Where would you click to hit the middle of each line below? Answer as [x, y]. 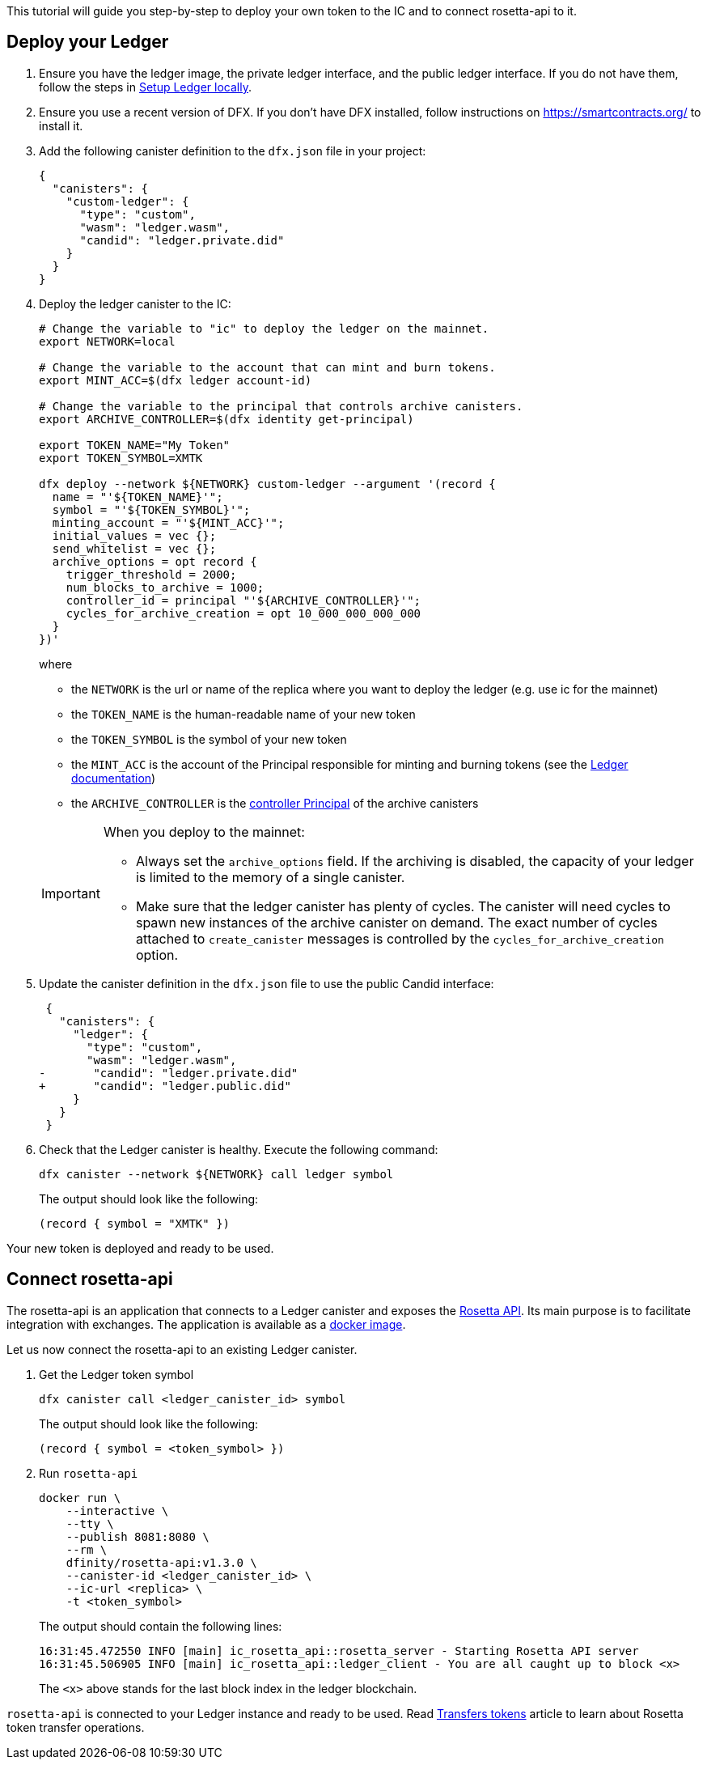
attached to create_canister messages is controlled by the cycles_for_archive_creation [400, 938]
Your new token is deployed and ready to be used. [140, 1248]
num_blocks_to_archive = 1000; [165, 587]
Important [71, 893]
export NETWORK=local [107, 341]
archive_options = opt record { [155, 561]
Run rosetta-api [89, 1473]
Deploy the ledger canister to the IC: [135, 303]
